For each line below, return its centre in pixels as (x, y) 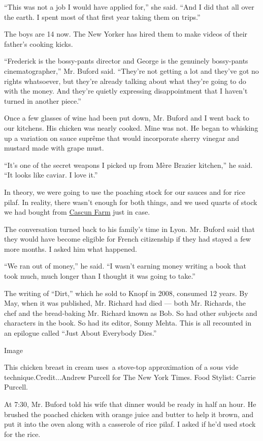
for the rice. (22, 434)
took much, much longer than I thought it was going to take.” (100, 276)
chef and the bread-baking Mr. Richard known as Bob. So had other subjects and (131, 313)
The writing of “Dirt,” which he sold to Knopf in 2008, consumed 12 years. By (126, 293)
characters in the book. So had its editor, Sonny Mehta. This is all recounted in (128, 323)
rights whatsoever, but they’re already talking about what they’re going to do (125, 81)
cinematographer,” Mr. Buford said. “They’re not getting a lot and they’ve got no (131, 70)
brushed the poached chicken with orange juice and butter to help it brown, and (129, 414)
